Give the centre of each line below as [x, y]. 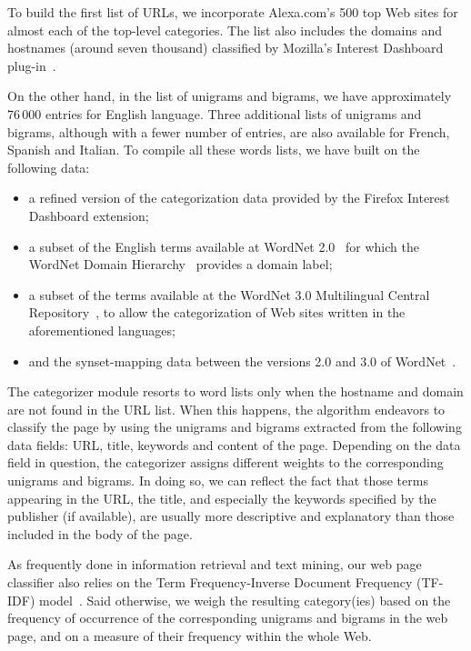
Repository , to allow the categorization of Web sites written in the [217, 312]
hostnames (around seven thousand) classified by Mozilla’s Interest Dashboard [225, 48]
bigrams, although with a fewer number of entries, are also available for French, [229, 131]
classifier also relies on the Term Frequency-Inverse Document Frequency [210, 582]
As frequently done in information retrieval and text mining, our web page [215, 564]
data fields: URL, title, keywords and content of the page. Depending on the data [234, 444]
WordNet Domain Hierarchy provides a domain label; [180, 264]
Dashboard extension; [89, 215]
